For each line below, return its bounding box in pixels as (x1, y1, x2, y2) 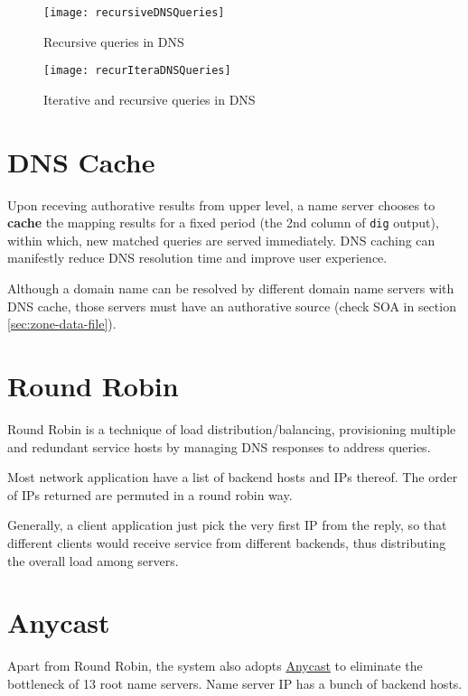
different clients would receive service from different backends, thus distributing (7, 533, 446, 552)
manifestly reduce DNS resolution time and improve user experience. (7, 248, 388, 267)
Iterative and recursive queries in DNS (43, 89, 256, 108)
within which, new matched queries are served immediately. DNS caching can (7, 230, 435, 249)
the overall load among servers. (7, 551, 179, 570)
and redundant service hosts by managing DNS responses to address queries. (7, 437, 431, 456)
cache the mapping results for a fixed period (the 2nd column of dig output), (7, 213, 439, 232)
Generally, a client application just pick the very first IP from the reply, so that (7, 515, 447, 534)
